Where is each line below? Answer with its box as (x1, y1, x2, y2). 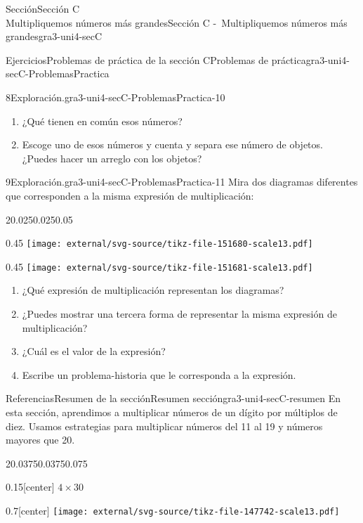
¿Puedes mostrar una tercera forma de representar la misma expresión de (22, 306, 337, 321)
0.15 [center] (6, 479, 55, 494)
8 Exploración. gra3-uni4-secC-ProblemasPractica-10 (6, 89, 225, 104)
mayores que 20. (6, 432, 75, 447)
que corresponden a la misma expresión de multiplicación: (6, 188, 254, 202)
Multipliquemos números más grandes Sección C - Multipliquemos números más (6, 15, 348, 30)
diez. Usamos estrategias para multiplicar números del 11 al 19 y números (6, 418, 323, 433)
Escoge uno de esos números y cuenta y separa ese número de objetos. (22, 137, 323, 152)
